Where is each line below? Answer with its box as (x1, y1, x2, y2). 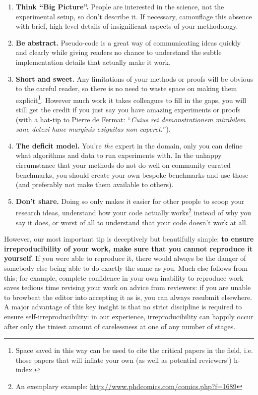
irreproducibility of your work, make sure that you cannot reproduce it (4, 243, 253, 253)
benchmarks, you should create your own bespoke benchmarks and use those (15, 169, 249, 180)
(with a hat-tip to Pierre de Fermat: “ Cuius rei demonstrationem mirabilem (15, 114, 246, 124)
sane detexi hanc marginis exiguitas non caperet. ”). (15, 124, 171, 134)
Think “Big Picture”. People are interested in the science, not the (15, 1, 224, 11)
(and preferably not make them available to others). (15, 179, 174, 190)
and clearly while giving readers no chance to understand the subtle (15, 47, 222, 57)
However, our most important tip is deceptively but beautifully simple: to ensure (4, 234, 254, 244)
